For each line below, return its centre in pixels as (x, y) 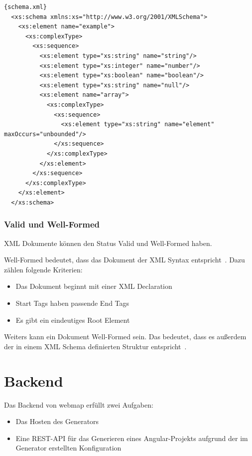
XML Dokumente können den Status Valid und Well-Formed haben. (108, 243)
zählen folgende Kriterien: (43, 269)
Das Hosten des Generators (57, 421)
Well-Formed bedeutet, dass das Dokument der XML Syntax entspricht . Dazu (125, 260)
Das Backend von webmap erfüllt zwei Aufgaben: (79, 404)
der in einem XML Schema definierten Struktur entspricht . (95, 346)
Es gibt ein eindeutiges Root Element (73, 320)
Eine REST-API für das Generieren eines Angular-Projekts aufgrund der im (132, 438)
